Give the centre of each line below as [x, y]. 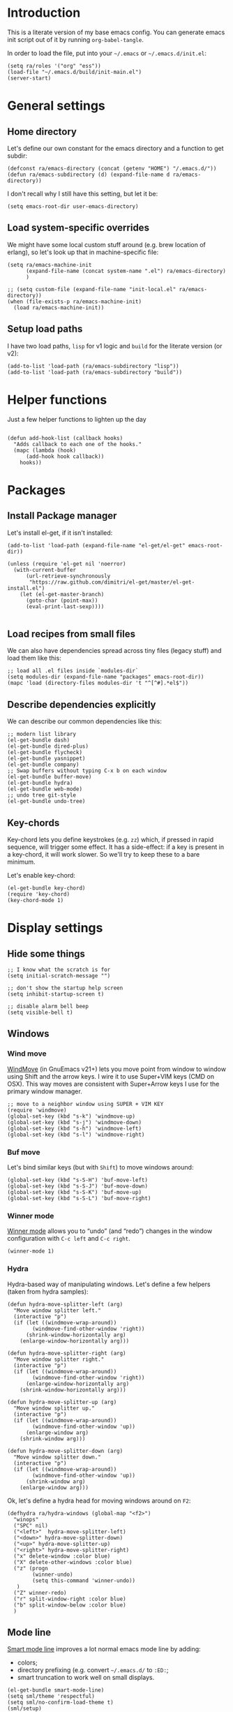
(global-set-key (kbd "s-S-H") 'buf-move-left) [78, 1180]
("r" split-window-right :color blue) [70, 1599]
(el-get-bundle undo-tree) [46, 802]
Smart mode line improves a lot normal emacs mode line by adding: [104, 1649]
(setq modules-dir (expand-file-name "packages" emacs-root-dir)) [106, 677]
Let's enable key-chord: [41, 875]
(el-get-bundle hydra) [40, 783]
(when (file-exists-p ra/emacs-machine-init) [74, 302]
